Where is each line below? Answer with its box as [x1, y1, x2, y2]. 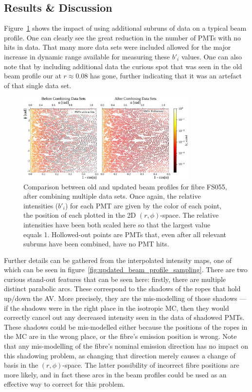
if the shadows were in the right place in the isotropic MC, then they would [4, 302, 229, 313]
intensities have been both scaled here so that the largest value [23, 219, 211, 229]
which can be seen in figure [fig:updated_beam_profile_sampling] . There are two [4, 264, 248, 275]
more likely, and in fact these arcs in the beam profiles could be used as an [4, 369, 227, 379]
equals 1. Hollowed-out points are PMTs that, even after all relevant [23, 229, 227, 239]
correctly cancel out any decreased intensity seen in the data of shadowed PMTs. [4, 312, 245, 322]
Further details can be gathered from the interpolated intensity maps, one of [4, 255, 232, 265]
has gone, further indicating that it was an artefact [90, 71, 242, 81]
